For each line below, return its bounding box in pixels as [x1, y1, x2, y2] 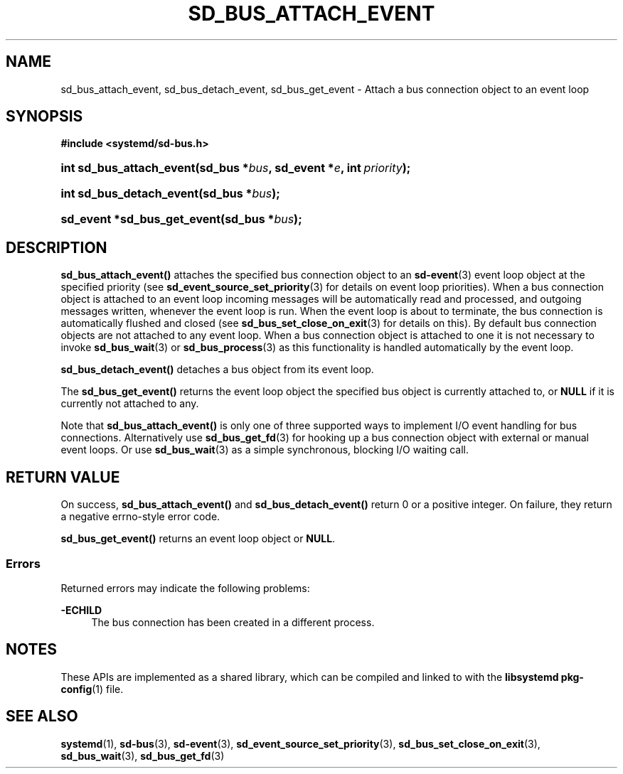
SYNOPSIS [6, 107, 83, 126]
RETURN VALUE [6, 468, 120, 486]
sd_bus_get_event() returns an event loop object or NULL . [60, 532, 336, 545]
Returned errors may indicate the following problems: [60, 581, 310, 594]
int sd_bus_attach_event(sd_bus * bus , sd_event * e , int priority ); [60, 161, 411, 176]
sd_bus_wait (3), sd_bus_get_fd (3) [60, 749, 225, 762]
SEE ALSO [6, 707, 78, 726]
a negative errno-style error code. [60, 510, 220, 523]
